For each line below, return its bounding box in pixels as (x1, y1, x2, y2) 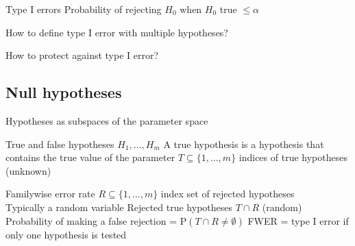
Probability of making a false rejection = (5, 213, 177, 227)
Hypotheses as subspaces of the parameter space (5, 113, 208, 127)
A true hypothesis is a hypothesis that (163, 136, 324, 151)
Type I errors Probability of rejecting (5, 2, 162, 16)
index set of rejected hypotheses (160, 186, 295, 201)
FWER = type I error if (247, 213, 349, 227)
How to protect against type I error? (5, 48, 159, 62)
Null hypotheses (5, 82, 122, 103)
